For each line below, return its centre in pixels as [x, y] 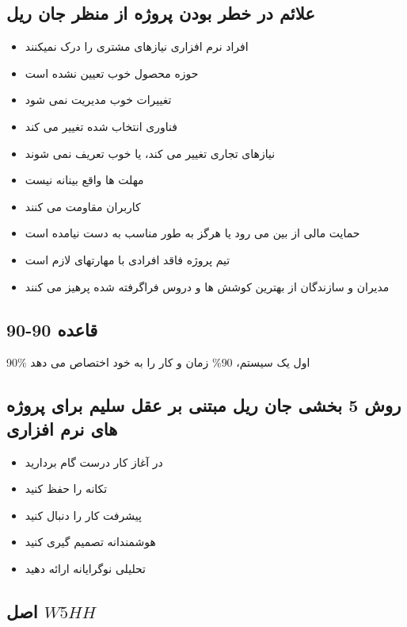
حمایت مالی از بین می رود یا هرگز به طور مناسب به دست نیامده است [192, 233]
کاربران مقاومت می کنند [83, 206]
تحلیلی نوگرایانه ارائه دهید [85, 568]
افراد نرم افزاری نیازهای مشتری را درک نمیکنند [137, 46]
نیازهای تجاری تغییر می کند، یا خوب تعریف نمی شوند [150, 153]
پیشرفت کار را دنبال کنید [83, 515]
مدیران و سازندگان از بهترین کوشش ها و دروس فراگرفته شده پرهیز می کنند [207, 286]
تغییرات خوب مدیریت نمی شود [98, 100]
